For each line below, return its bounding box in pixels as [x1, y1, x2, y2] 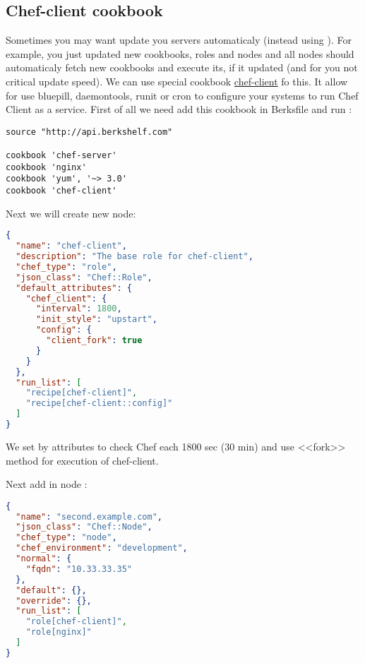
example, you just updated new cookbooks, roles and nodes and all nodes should [6, 46, 354, 61]
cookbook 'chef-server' [6, 150, 117, 161]
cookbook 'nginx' [6, 162, 87, 172]
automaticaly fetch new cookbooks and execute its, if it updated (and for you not [6, 60, 358, 75]
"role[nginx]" [25, 627, 92, 638]
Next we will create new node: [6, 205, 136, 220]
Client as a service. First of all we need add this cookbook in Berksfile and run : [6, 102, 352, 117]
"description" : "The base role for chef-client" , [16, 251, 253, 262]
